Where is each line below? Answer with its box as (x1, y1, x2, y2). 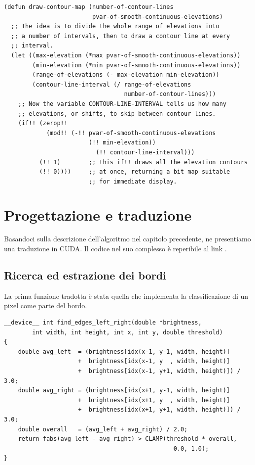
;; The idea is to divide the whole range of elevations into (11, 23, 219, 30)
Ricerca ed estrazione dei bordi (4, 267, 166, 282)
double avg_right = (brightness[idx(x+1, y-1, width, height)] (18, 387, 230, 394)
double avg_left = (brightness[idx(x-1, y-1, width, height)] (18, 348, 230, 355)
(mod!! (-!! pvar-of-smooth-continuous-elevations (46, 129, 216, 137)
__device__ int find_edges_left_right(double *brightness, (4, 319, 202, 326)
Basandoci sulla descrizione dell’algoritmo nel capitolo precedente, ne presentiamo (4, 233, 251, 244)
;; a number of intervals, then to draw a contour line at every (11, 32, 230, 40)
